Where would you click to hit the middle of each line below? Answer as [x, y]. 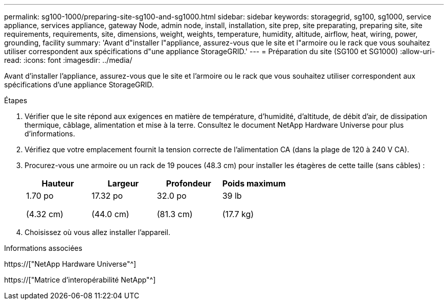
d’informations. [50, 134]
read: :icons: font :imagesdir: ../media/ [68, 60]
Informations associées [43, 248]
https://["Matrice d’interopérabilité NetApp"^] [80, 280]
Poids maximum [254, 183]
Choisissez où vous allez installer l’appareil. [97, 232]
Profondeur [188, 183]
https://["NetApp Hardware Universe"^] [70, 264]
